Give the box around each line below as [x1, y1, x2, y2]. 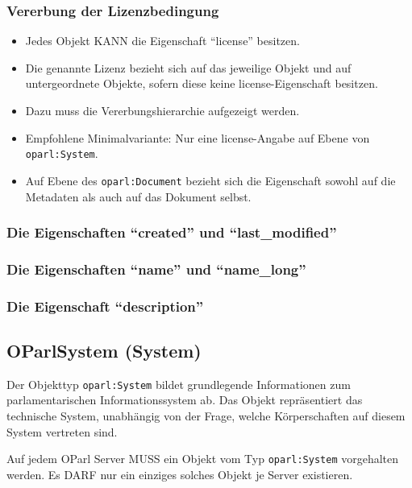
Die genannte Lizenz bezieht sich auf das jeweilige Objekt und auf [25, 59, 352, 76]
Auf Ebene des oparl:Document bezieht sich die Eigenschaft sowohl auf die [25, 172, 396, 188]
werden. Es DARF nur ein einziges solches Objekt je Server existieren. [6, 465, 353, 482]
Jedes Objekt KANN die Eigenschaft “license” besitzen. [25, 32, 300, 49]
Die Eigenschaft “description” [6, 296, 204, 316]
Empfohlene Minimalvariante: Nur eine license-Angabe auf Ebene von [25, 129, 370, 146]
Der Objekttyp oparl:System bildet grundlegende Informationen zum [6, 375, 351, 392]
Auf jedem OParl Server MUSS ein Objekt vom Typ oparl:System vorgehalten [6, 450, 399, 467]
